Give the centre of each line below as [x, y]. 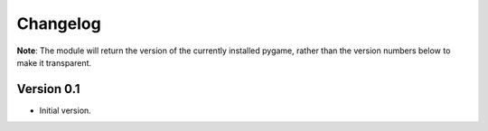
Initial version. [66, 110]
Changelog [59, 23]
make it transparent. [54, 62]
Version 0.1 [48, 89]
